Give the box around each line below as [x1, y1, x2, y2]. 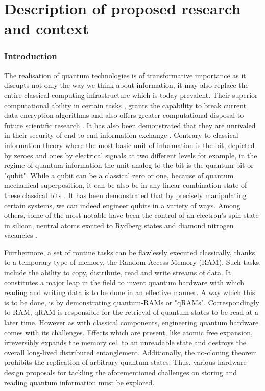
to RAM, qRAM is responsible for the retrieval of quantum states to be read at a [4, 307, 258, 317]
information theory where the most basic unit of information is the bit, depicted [4, 139, 255, 150]
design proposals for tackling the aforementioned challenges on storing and [4, 367, 237, 377]
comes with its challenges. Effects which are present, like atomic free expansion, [4, 327, 253, 337]
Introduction [4, 50, 57, 62]
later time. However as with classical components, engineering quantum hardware [4, 317, 259, 328]
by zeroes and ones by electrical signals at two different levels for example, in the [4, 150, 257, 160]
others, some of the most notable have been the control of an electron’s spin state [4, 210, 259, 221]
